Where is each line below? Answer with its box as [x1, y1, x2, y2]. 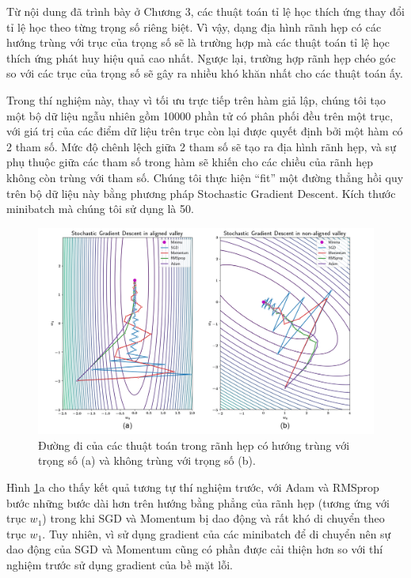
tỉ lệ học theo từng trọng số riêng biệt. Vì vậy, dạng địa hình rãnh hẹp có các [6, 18, 382, 35]
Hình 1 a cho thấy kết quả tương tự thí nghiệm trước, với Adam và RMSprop [6, 478, 379, 495]
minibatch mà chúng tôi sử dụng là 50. [6, 200, 194, 217]
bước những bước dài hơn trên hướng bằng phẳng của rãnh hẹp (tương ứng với [6, 494, 390, 511]
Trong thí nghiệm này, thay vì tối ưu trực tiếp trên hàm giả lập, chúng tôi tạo [6, 91, 386, 108]
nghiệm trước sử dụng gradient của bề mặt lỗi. [6, 556, 234, 572]
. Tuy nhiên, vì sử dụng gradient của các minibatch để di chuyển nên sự [42, 525, 391, 542]
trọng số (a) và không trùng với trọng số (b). [38, 452, 256, 469]
